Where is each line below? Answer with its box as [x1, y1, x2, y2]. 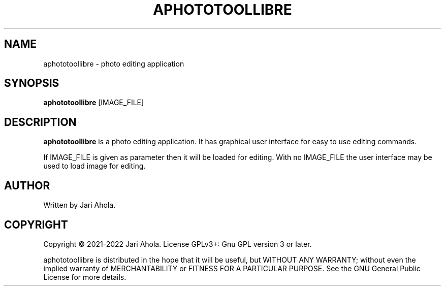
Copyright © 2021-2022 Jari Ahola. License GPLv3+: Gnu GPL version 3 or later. [43, 239, 312, 248]
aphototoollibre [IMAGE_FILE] [43, 98, 144, 107]
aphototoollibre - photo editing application [43, 59, 184, 68]
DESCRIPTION [4, 115, 77, 128]
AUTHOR [4, 179, 50, 192]
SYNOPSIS [4, 77, 59, 90]
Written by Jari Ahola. [43, 201, 116, 210]
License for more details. [43, 272, 126, 281]
